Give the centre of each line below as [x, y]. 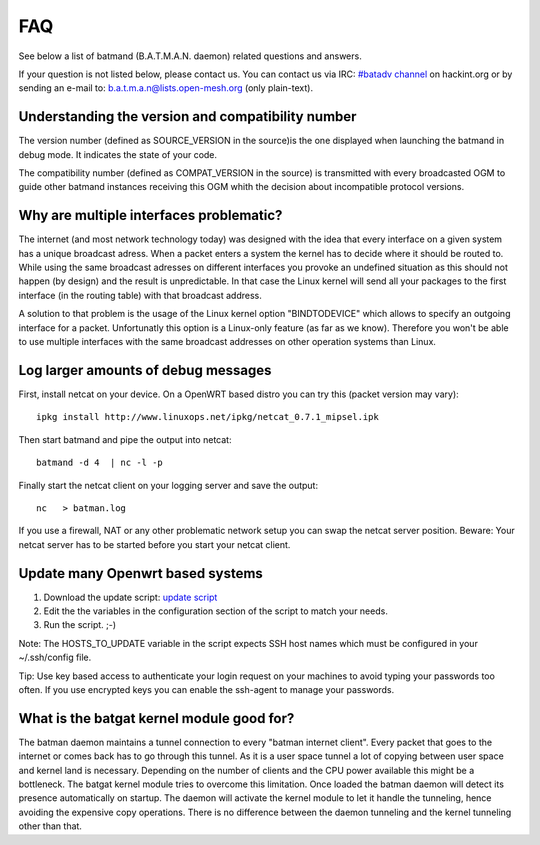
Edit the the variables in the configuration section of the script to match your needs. [216, 611]
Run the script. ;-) [80, 625]
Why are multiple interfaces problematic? [150, 215]
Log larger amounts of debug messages [145, 370]
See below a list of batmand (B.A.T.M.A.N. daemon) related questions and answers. [190, 56]
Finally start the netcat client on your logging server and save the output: [168, 485]
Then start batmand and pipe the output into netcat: [125, 439]
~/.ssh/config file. [55, 657]
